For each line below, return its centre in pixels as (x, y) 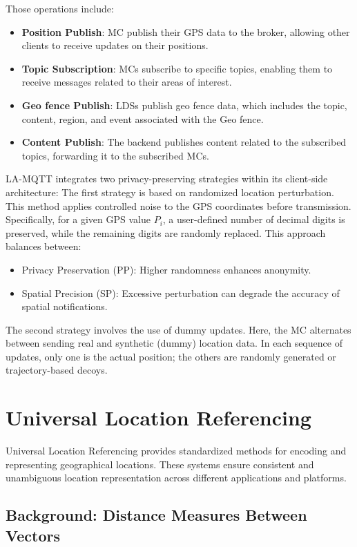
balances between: (44, 246)
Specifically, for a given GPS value (78, 219)
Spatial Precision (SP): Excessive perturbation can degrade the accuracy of (181, 292)
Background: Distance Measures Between (156, 515)
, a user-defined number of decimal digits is (254, 219)
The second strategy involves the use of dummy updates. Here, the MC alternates (178, 329)
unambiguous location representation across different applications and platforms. (176, 478)
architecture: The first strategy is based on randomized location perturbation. (170, 192)
